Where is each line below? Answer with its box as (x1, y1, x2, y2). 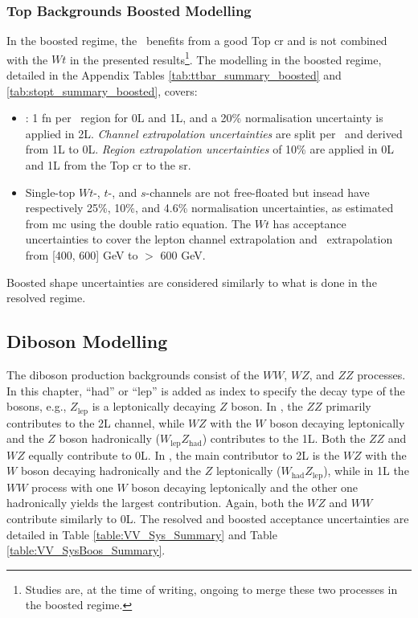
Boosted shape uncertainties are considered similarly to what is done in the (6, 273, 377, 290)
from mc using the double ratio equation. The (25, 215, 251, 231)
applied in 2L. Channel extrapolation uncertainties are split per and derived (25, 125, 403, 141)
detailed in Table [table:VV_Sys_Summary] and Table (6, 526, 277, 542)
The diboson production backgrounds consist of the (6, 366, 260, 383)
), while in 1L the (323, 462, 409, 479)
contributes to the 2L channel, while (6, 414, 185, 431)
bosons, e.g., (6, 398, 67, 415)
